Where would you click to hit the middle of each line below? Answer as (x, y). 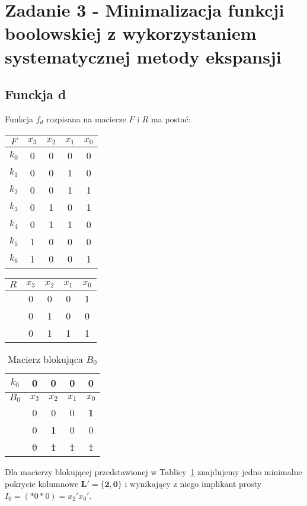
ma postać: (171, 118)
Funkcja (19, 118)
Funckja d (36, 94)
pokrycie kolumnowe (42, 484)
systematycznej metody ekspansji (143, 56)
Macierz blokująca (46, 359)
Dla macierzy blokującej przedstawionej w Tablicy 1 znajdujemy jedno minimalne (153, 472)
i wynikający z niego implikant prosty (193, 484)
